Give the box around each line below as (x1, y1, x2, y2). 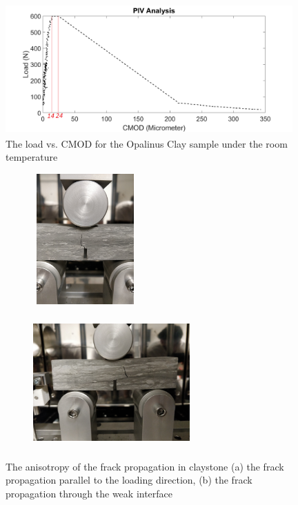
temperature (6, 150, 58, 164)
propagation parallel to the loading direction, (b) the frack (6, 473, 252, 487)
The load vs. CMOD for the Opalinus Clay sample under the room (6, 136, 288, 150)
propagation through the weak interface (6, 486, 173, 501)
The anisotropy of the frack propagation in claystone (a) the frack (6, 459, 284, 473)
